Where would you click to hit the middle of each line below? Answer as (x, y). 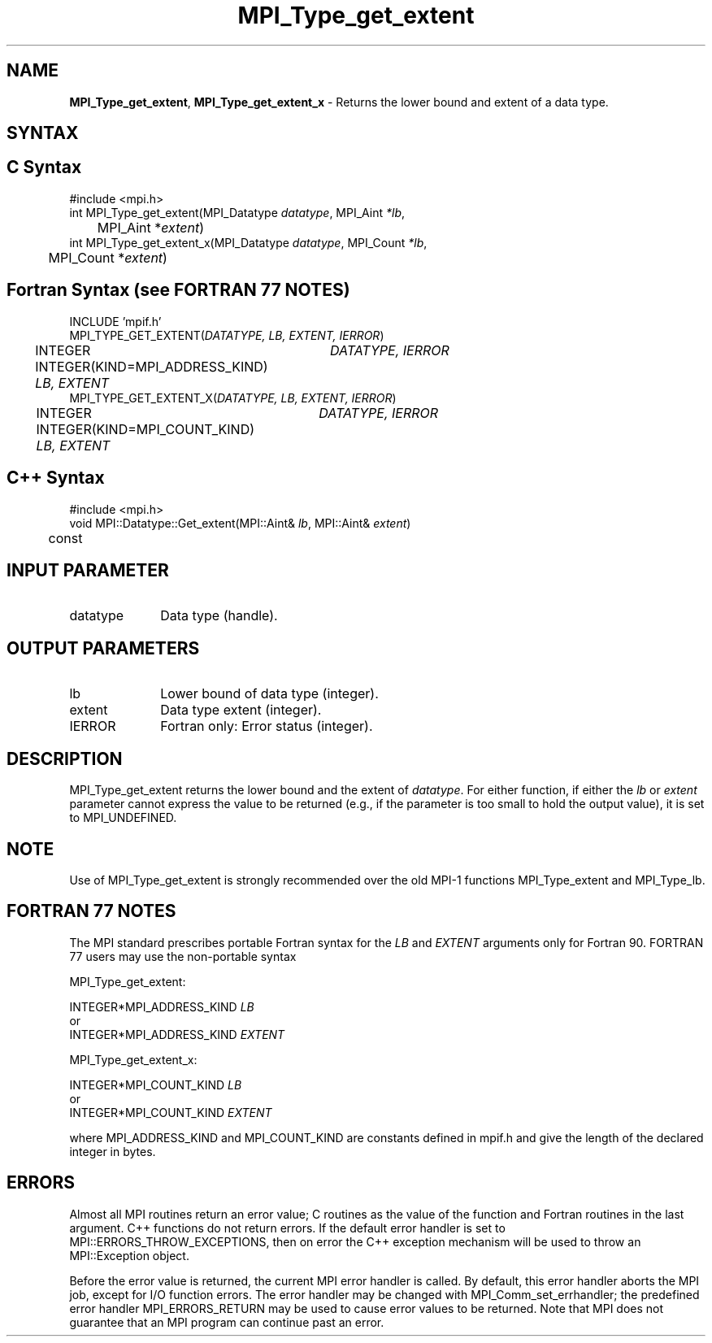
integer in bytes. (113, 1151)
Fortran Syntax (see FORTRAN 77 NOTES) (178, 290)
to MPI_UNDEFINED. (123, 818)
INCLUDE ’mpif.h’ (115, 321)
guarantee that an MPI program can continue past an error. (227, 1322)
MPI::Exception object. (129, 1255)
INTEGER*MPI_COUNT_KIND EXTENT (171, 1112)
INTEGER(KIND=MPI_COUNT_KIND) (145, 429)
